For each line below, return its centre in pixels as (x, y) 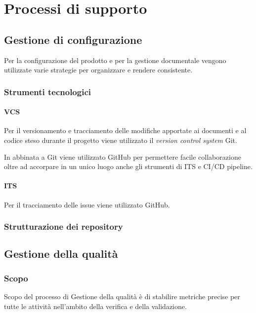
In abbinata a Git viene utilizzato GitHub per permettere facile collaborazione (123, 156)
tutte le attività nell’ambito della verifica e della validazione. (95, 306)
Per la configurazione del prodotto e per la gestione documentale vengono (115, 60)
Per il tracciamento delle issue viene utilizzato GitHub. (87, 204)
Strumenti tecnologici (47, 91)
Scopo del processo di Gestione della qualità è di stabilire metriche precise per (122, 296)
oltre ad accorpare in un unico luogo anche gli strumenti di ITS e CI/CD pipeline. (128, 166)
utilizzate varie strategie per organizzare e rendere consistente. (98, 70)
